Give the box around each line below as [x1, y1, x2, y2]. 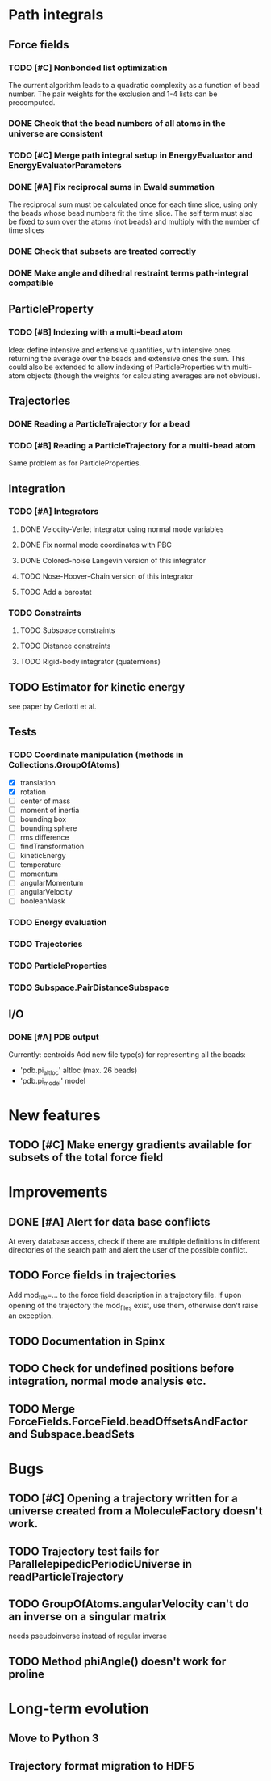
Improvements [8, 1183, 108, 1202]
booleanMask [19, 896, 66, 906]
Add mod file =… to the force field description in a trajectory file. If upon [8, 1290, 242, 1302]
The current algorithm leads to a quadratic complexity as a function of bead [8, 80, 260, 90]
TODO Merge [8, 1402, 75, 1416]
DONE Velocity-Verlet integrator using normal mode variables [19, 524, 224, 534]
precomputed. [8, 97, 56, 107]
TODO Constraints [8, 607, 82, 618]
